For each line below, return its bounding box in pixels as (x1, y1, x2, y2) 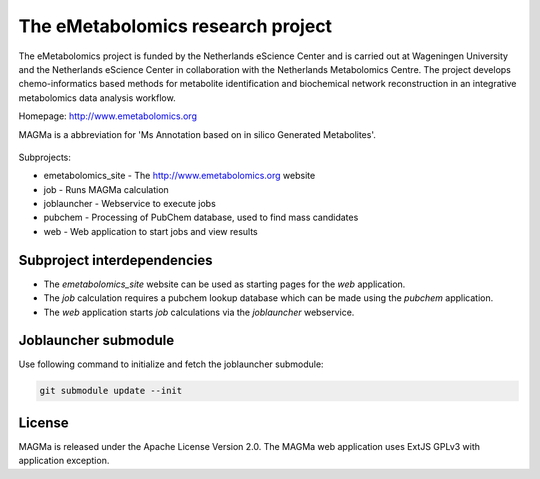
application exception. (18, 455, 110, 467)
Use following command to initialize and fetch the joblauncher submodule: (18, 358, 324, 370)
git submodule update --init (39, 385, 183, 397)
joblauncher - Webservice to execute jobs (43, 198, 217, 210)
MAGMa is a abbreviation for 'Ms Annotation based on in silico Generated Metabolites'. (18, 128, 377, 140)
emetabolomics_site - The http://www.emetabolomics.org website (43, 170, 316, 182)
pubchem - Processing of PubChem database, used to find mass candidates (43, 211, 359, 224)
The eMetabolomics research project (18, 15, 333, 37)
